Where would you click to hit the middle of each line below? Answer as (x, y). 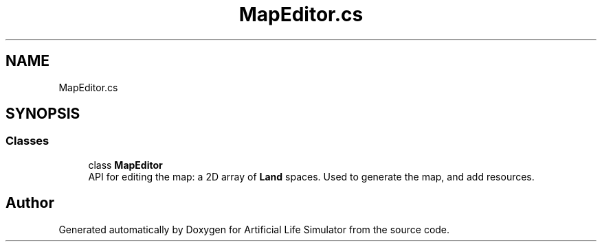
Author (30, 203)
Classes (27, 141)
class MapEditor (125, 165)
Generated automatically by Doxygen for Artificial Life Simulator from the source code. (254, 229)
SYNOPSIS (43, 114)
